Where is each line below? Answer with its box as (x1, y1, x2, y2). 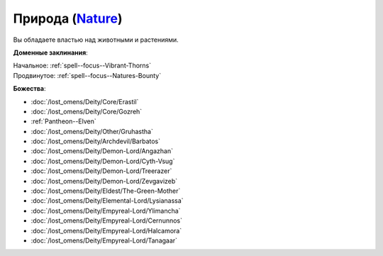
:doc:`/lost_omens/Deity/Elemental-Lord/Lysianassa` (30, 196, 184, 205)
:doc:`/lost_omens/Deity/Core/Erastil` (30, 97, 139, 106)
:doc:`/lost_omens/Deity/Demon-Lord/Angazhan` (30, 147, 174, 155)
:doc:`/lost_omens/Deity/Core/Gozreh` (30, 107, 143, 116)
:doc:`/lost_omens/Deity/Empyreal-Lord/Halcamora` (30, 226, 182, 235)
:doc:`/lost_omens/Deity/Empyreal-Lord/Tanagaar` (30, 236, 177, 245)
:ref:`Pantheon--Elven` (30, 117, 97, 126)
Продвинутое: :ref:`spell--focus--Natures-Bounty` (13, 71, 162, 79)
